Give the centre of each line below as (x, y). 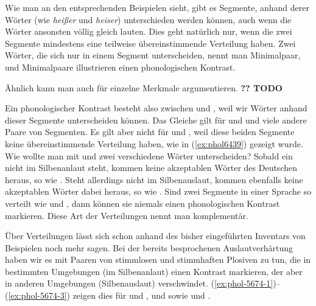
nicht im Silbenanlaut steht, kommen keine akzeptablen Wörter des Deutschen (151, 168)
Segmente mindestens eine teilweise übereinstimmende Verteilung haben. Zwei (150, 43)
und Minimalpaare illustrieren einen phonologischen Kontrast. (120, 67)
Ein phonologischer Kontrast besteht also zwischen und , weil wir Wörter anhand (156, 108)
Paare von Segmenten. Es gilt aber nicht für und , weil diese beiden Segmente (150, 132)
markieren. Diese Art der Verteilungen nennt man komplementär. (127, 215)
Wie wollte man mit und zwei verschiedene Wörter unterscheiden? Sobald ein (149, 155)
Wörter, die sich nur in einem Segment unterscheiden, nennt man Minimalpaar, (153, 55)
